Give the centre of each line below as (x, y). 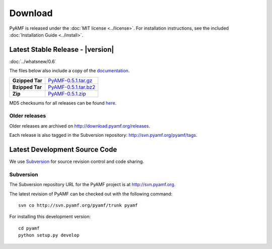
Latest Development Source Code (63, 149)
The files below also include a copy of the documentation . (70, 71)
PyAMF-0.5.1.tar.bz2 (72, 87)
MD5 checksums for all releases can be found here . (63, 103)
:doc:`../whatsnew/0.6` (33, 61)
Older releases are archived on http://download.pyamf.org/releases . (80, 126)
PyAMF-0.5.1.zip (67, 94)
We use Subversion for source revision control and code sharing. (77, 161)
